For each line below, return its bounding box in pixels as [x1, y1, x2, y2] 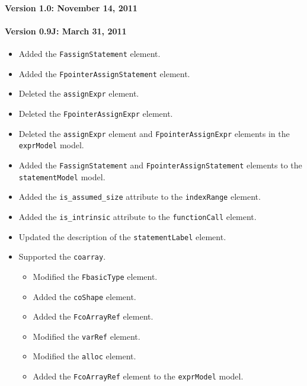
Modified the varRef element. [33, 330, 140, 342]
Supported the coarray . [18, 250, 106, 263]
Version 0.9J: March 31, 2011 [5, 24, 127, 37]
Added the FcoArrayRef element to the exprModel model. [33, 370, 244, 382]
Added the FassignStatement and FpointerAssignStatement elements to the [18, 158, 302, 171]
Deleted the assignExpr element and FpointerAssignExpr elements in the [18, 127, 290, 139]
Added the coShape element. [33, 290, 136, 302]
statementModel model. [18, 170, 105, 183]
